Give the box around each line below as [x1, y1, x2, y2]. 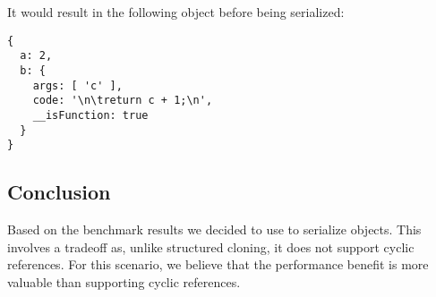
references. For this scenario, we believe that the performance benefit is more [7, 255, 429, 274]
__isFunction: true [32, 108, 149, 122]
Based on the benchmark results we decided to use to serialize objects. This [7, 220, 422, 239]
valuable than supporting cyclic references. [7, 272, 241, 291]
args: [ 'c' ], [32, 79, 123, 92]
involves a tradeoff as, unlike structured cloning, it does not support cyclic [7, 237, 415, 256]
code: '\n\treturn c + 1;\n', [32, 94, 213, 107]
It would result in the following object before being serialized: [7, 3, 345, 21]
